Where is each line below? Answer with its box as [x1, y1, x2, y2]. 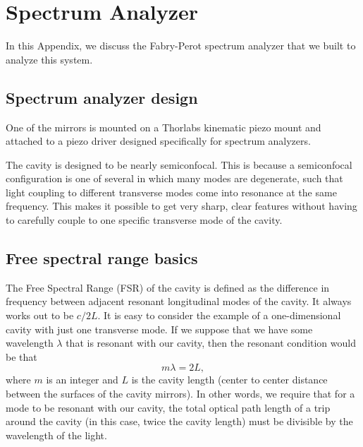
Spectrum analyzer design [6, 86, 198, 108]
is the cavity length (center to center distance [131, 372, 328, 387]
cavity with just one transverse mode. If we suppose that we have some [6, 321, 313, 336]
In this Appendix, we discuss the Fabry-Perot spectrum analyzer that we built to [6, 38, 356, 53]
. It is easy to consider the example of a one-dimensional [97, 308, 341, 323]
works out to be [6, 308, 74, 323]
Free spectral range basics [6, 247, 198, 269]
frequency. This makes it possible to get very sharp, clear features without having [6, 198, 357, 213]
